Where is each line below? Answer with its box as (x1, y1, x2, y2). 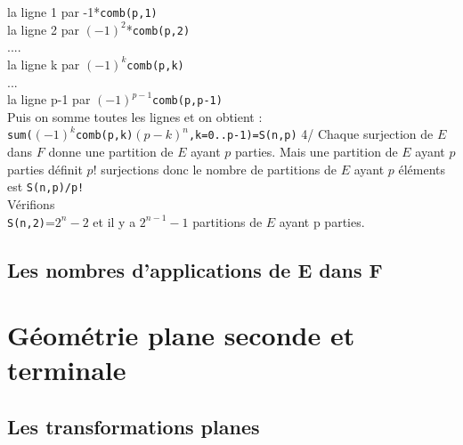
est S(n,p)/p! (7, 177, 85, 196)
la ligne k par (7, 54, 80, 73)
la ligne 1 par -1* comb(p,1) (7, 3, 158, 20)
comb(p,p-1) (152, 94, 223, 108)
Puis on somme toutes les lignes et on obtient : (7, 107, 263, 125)
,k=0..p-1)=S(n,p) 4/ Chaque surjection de (188, 125, 434, 143)
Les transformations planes (7, 412, 260, 440)
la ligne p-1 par (7, 90, 91, 109)
